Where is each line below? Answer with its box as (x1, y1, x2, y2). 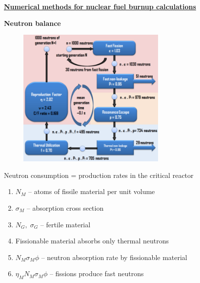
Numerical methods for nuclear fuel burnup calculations (4, 1, 196, 11)
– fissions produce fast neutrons (49, 268, 144, 279)
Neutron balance (4, 18, 61, 28)
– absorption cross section (26, 203, 104, 213)
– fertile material (40, 219, 91, 229)
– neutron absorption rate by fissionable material (41, 252, 187, 262)
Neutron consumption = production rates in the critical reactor (4, 170, 194, 180)
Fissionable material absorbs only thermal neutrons (15, 236, 169, 246)
